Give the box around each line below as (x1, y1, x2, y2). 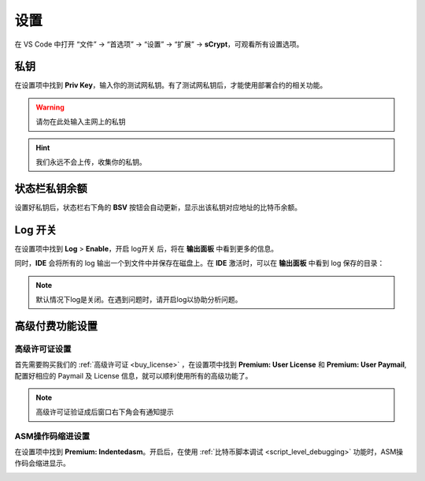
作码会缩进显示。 (14, 458, 70, 468)
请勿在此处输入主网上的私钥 (35, 117, 126, 126)
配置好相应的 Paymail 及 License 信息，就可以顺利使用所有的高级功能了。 (14, 371, 253, 380)
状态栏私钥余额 (14, 181, 87, 195)
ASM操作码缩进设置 (14, 431, 91, 442)
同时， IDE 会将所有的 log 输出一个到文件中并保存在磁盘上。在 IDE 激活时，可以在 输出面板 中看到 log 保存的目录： (14, 259, 385, 268)
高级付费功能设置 (14, 319, 98, 333)
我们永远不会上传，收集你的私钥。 (35, 158, 146, 167)
